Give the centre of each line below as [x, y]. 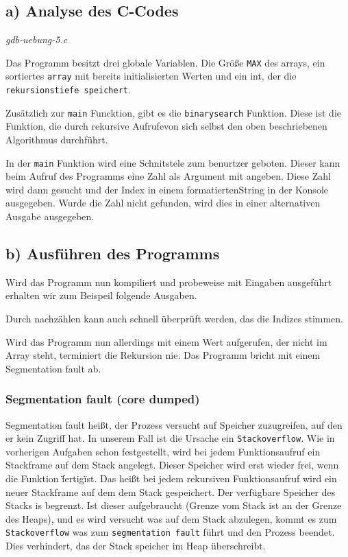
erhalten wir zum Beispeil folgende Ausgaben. [101, 295]
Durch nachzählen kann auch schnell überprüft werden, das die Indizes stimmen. [175, 319]
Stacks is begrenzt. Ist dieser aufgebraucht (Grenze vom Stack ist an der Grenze [174, 505]
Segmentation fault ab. [53, 368]
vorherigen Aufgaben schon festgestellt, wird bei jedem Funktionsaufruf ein [163, 451]
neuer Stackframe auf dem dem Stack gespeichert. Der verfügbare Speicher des [171, 491]
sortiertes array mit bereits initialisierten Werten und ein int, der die [151, 76]
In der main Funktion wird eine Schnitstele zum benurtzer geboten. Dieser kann [173, 162]
